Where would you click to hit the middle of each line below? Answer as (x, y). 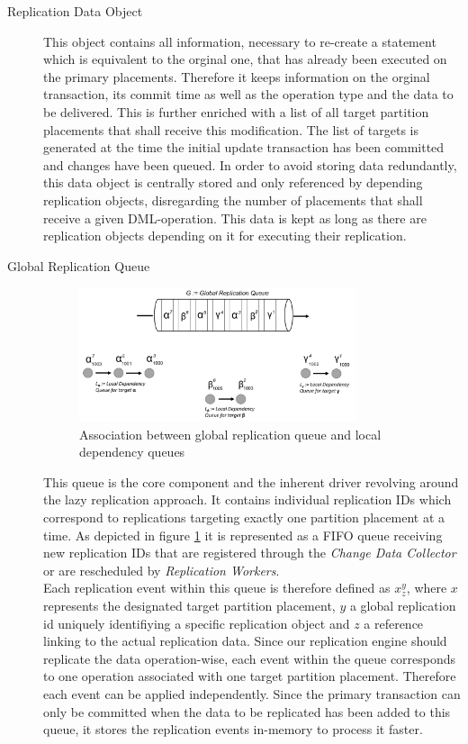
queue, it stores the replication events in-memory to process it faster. (233, 729)
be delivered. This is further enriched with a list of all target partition (236, 111)
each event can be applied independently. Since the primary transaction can (252, 694)
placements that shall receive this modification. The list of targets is (231, 129)
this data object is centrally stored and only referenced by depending (233, 182)
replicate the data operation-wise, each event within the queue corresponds (250, 658)
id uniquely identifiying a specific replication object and (197, 623)
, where (427, 588)
